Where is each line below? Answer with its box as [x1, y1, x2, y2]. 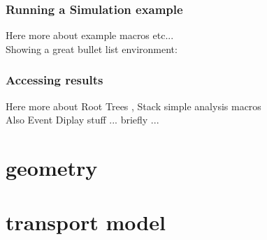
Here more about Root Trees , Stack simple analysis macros [6, 98, 261, 113]
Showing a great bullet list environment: [6, 41, 178, 56]
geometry [6, 153, 98, 181]
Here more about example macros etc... [6, 28, 174, 43]
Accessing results [6, 71, 103, 89]
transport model [6, 208, 166, 237]
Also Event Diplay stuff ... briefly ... [6, 112, 159, 127]
